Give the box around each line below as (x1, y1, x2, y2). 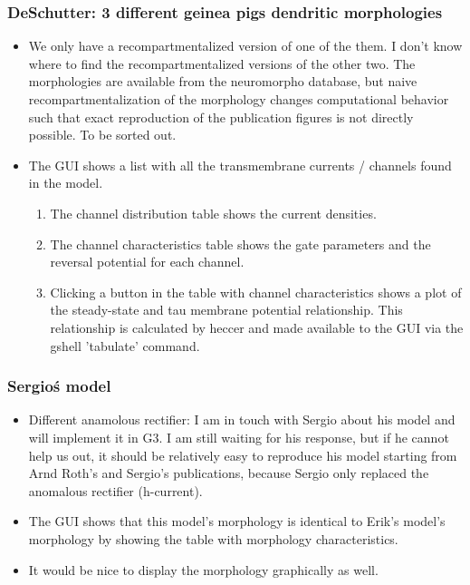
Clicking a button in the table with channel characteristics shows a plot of (50, 282, 462, 301)
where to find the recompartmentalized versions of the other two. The (28, 54, 416, 73)
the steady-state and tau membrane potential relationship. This (50, 300, 403, 319)
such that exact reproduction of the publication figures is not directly (28, 107, 414, 126)
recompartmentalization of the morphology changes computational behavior (28, 90, 449, 108)
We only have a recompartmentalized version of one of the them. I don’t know (28, 36, 463, 55)
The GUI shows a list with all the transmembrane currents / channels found (28, 155, 452, 174)
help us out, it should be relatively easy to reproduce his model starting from (28, 445, 457, 464)
